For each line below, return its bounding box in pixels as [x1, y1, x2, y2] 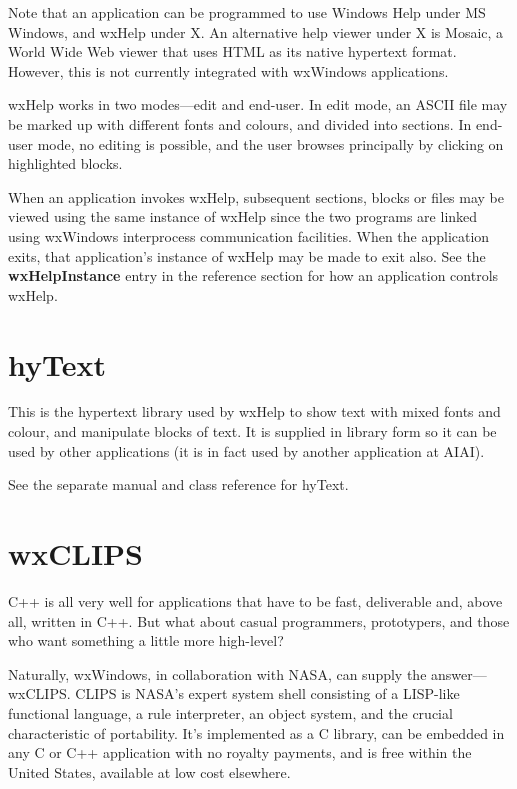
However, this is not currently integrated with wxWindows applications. [8, 60, 449, 81]
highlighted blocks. [8, 153, 123, 174]
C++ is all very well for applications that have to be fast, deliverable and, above [8, 590, 503, 611]
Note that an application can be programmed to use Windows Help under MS [8, 2, 486, 22]
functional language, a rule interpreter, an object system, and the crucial [8, 702, 453, 723]
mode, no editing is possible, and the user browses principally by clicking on [37, 133, 504, 154]
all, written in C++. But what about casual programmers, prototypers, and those [8, 610, 510, 631]
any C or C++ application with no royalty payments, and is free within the [8, 742, 472, 763]
